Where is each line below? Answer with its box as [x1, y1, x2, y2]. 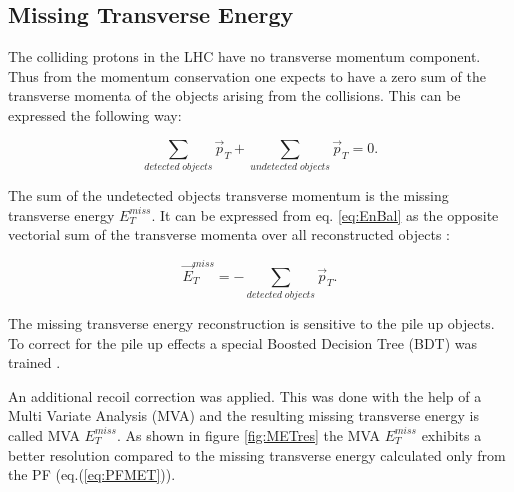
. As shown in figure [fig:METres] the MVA [116, 424, 380, 445]
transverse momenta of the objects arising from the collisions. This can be [8, 85, 461, 106]
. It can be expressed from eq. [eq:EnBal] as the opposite [151, 204, 499, 225]
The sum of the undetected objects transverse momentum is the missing [8, 185, 449, 206]
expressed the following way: [8, 104, 182, 125]
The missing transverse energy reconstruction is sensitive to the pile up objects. [8, 312, 495, 333]
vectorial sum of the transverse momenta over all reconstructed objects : [8, 224, 450, 245]
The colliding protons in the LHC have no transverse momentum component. [8, 46, 481, 67]
